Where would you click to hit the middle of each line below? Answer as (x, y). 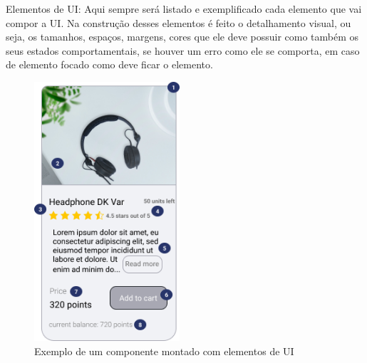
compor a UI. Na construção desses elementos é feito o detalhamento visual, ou (179, 22)
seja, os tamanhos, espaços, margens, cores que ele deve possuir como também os (182, 37)
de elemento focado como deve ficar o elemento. (109, 64)
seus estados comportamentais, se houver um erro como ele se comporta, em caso (183, 50)
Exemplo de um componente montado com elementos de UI (164, 351)
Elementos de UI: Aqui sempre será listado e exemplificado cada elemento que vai (184, 9)
